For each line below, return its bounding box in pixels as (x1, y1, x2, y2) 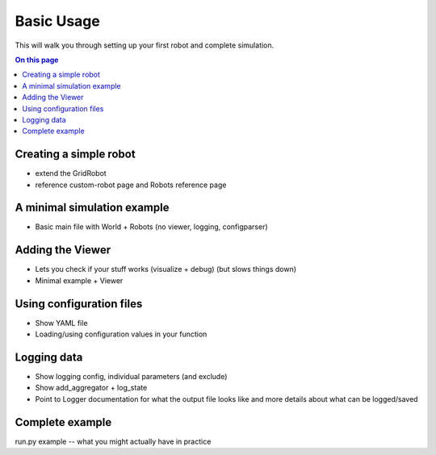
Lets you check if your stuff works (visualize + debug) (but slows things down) (35, 265, 297, 274)
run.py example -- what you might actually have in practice (15, 436, 212, 446)
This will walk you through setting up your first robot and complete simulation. (15, 40, 275, 50)
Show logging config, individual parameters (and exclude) (35, 371, 228, 381)
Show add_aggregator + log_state (35, 383, 148, 393)
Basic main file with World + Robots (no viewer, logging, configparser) (35, 222, 268, 232)
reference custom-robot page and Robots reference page (35, 180, 227, 190)
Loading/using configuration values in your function (35, 329, 208, 339)
